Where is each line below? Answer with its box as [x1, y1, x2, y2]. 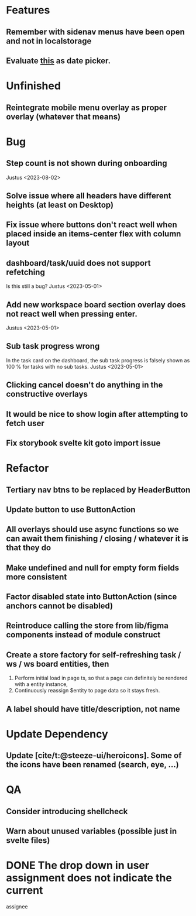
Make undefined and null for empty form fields [6, 562, 180, 572]
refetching [6, 267, 45, 277]
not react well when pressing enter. [6, 308, 137, 319]
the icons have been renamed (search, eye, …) [6, 760, 180, 770]
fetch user [6, 418, 45, 428]
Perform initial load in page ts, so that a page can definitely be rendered [14, 674, 188, 682]
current [6, 884, 43, 897]
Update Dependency [6, 727, 108, 740]
